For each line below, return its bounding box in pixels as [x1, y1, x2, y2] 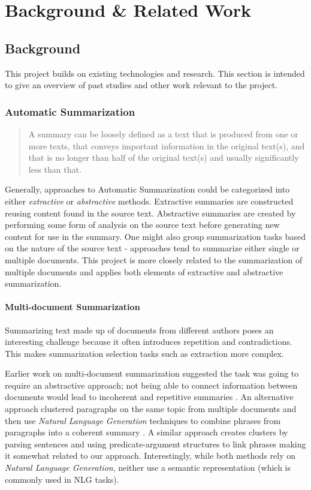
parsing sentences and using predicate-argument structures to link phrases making [5, 437, 306, 450]
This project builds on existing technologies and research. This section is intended [5, 67, 305, 79]
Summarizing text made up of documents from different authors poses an [5, 323, 274, 336]
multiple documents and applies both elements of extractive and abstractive [5, 265, 283, 278]
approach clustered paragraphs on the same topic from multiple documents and [5, 402, 297, 415]
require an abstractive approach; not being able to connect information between [5, 378, 298, 391]
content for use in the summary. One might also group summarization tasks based [5, 230, 306, 242]
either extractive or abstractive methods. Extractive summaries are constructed [5, 194, 294, 207]
